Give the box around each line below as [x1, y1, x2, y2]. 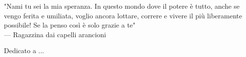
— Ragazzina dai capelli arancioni [4, 29, 106, 39]
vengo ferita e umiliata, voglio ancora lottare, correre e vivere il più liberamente [4, 10, 242, 20]
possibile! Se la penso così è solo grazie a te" [4, 20, 136, 30]
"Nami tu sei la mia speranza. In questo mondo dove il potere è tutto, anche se [4, 1, 240, 11]
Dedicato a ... [4, 45, 44, 56]
